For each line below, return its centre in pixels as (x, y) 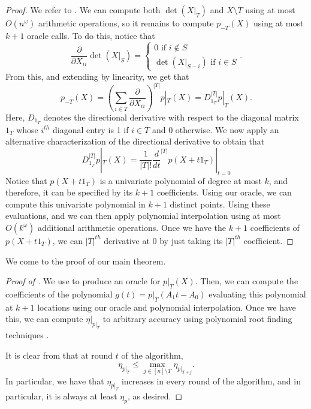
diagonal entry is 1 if (90, 129)
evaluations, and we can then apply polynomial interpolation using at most (143, 216)
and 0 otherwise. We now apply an (215, 129)
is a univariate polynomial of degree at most (181, 180)
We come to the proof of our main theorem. (86, 261)
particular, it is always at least (61, 396)
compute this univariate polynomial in (76, 204)
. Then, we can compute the (247, 281)
